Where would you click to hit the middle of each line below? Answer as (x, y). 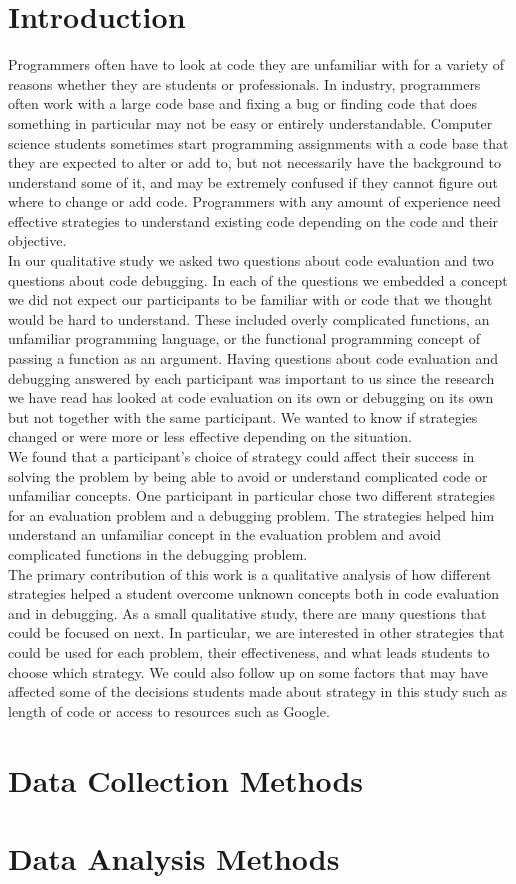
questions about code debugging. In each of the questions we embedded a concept (258, 279)
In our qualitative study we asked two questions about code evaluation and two (251, 260)
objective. (37, 240)
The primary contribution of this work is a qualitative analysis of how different (250, 573)
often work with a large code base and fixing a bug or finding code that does (242, 103)
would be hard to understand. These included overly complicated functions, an (249, 318)
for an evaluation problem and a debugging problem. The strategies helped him (251, 514)
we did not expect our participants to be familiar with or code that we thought (250, 299)
